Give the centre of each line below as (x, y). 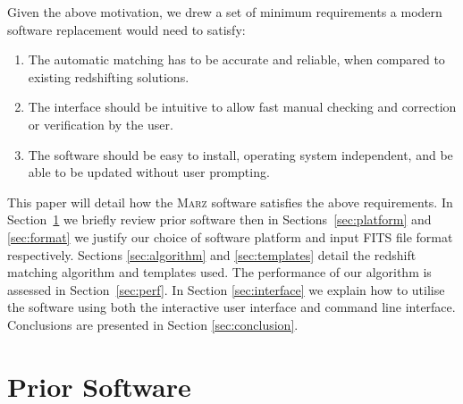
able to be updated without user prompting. (149, 172)
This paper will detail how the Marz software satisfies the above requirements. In (230, 202)
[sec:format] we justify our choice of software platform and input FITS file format (230, 236)
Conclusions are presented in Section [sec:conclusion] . (153, 324)
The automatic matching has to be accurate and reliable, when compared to (236, 59)
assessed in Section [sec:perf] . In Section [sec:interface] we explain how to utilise (226, 289)
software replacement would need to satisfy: (126, 29)
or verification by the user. (101, 124)
